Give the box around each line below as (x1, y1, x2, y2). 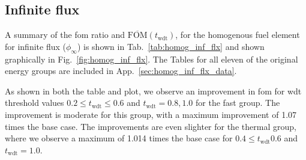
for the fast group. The (196, 96, 280, 109)
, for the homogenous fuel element (175, 28, 300, 41)
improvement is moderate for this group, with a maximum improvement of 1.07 (5, 108, 297, 120)
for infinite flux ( (5, 40, 66, 52)
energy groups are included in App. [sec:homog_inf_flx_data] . (5, 64, 237, 77)
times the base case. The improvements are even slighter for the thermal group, (5, 120, 296, 132)
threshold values (5, 96, 64, 109)
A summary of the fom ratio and (5, 28, 125, 41)
